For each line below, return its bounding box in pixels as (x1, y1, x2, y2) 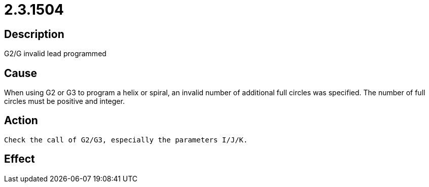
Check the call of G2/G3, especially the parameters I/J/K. (4, 135, 248, 144)
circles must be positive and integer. (4, 97, 125, 106)
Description (4, 27, 64, 41)
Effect (4, 153, 35, 166)
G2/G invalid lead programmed (4, 49, 106, 58)
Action (4, 114, 38, 127)
